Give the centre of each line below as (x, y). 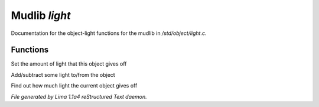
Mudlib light (41, 15)
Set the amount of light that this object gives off (69, 64)
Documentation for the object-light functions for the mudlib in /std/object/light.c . (109, 33)
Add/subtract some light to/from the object (63, 74)
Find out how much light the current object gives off (74, 86)
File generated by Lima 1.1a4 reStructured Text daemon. (79, 96)
